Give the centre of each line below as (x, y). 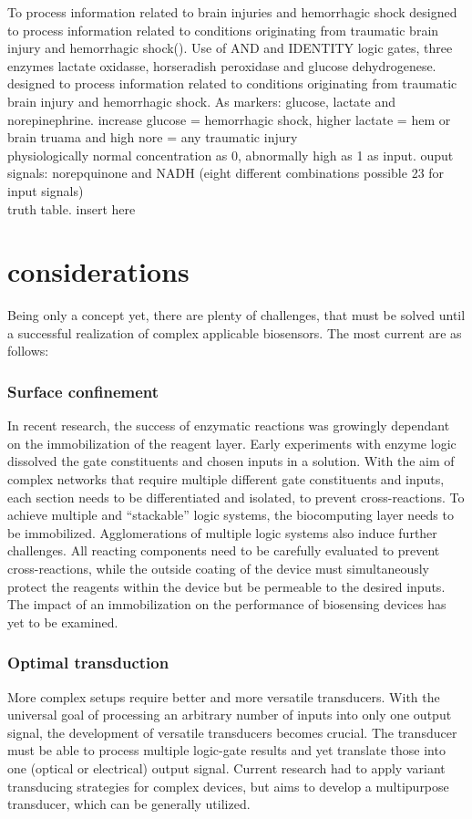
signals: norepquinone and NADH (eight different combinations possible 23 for (226, 173)
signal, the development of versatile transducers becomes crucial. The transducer (232, 732)
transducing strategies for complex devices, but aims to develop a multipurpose (228, 786)
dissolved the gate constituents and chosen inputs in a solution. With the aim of (231, 461)
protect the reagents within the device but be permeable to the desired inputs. (226, 586)
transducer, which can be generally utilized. (129, 804)
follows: (28, 351)
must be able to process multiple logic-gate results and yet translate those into (226, 750)
